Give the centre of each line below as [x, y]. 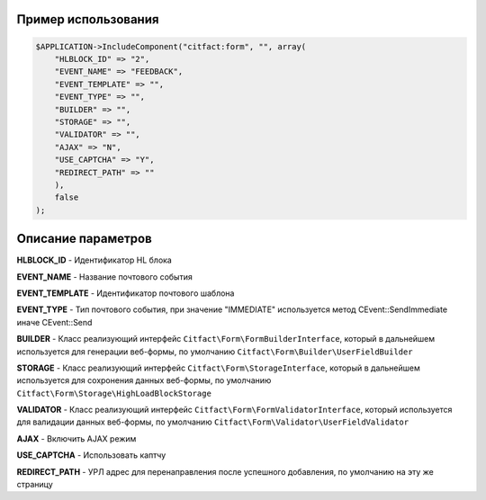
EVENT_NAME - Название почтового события [104, 277]
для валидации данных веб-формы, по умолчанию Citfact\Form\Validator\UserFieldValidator [213, 422]
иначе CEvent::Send [54, 322]
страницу [35, 485]
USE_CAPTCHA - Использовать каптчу [91, 455]
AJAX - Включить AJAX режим [76, 438]
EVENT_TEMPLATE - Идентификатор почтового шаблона [126, 293]
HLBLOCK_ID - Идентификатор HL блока [94, 260]
